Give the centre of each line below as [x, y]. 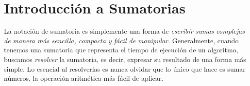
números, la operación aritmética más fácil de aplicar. [84, 78]
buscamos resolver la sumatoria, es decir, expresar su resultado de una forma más [125, 59]
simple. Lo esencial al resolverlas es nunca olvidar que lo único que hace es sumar [125, 68]
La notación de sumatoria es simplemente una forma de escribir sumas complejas [124, 31]
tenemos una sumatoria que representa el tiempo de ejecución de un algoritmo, [121, 50]
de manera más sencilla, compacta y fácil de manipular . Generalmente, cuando [121, 40]
